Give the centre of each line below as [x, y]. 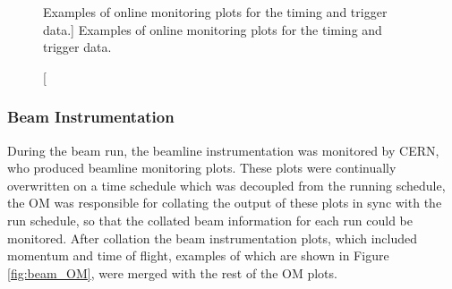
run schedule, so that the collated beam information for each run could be [210, 220]
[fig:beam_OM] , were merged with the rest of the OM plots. [172, 272]
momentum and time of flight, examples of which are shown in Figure [198, 255]
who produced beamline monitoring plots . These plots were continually [202, 168]
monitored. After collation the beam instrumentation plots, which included [213, 238]
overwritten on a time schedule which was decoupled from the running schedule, [226, 185]
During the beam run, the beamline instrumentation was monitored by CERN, [223, 150]
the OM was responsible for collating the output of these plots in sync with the [225, 203]
